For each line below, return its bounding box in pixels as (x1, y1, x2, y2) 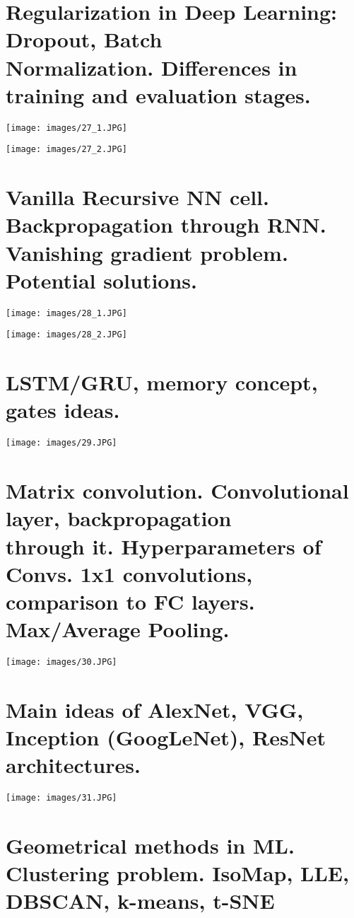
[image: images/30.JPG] (6, 657, 117, 668)
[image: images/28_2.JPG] (6, 330, 127, 340)
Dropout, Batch (6, 25, 163, 54)
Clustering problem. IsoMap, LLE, (6, 859, 349, 888)
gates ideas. (6, 395, 120, 424)
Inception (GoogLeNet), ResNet (6, 723, 326, 752)
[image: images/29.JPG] (6, 438, 117, 448)
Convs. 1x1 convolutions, (6, 559, 253, 588)
